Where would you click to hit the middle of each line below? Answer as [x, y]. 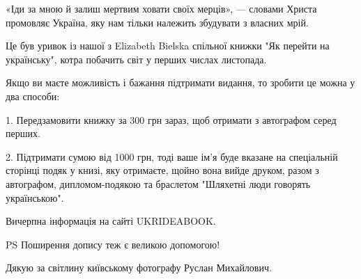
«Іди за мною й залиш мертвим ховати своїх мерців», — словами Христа [161, 8]
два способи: [33, 96]
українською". [35, 197]
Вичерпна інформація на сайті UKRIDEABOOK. [111, 221]
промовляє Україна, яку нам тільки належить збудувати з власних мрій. [157, 22]
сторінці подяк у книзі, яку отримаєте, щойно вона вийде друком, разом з [162, 170]
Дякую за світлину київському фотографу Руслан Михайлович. [139, 268]
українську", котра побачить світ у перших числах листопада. [136, 59]
